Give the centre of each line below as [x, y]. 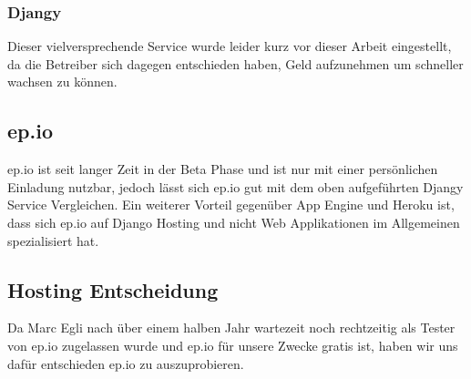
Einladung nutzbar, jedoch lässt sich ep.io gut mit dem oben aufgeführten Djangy [235, 186]
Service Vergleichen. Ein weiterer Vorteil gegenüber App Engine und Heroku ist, [231, 205]
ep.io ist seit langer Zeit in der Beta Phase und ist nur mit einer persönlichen [223, 169]
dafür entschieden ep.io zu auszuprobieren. [126, 363]
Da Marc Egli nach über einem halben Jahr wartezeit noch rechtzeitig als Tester [231, 328]
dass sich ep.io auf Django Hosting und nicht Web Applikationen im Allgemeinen [234, 222]
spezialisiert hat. [53, 240]
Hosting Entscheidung [113, 289]
